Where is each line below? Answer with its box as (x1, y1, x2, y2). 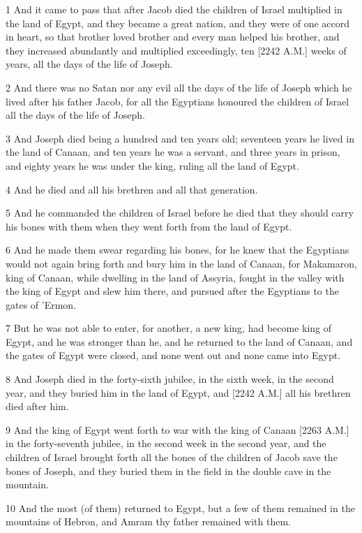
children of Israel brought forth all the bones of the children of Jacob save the (6, 450, 338, 465)
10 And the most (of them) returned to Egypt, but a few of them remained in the (6, 500, 355, 515)
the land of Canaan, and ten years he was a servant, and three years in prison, (6, 145, 340, 159)
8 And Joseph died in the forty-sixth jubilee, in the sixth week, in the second (6, 372, 334, 386)
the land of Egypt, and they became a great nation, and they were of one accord (6, 15, 350, 30)
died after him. (6, 399, 69, 414)
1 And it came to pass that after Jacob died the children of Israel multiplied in (6, 2, 342, 16)
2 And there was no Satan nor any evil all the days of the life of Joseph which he (6, 80, 352, 94)
